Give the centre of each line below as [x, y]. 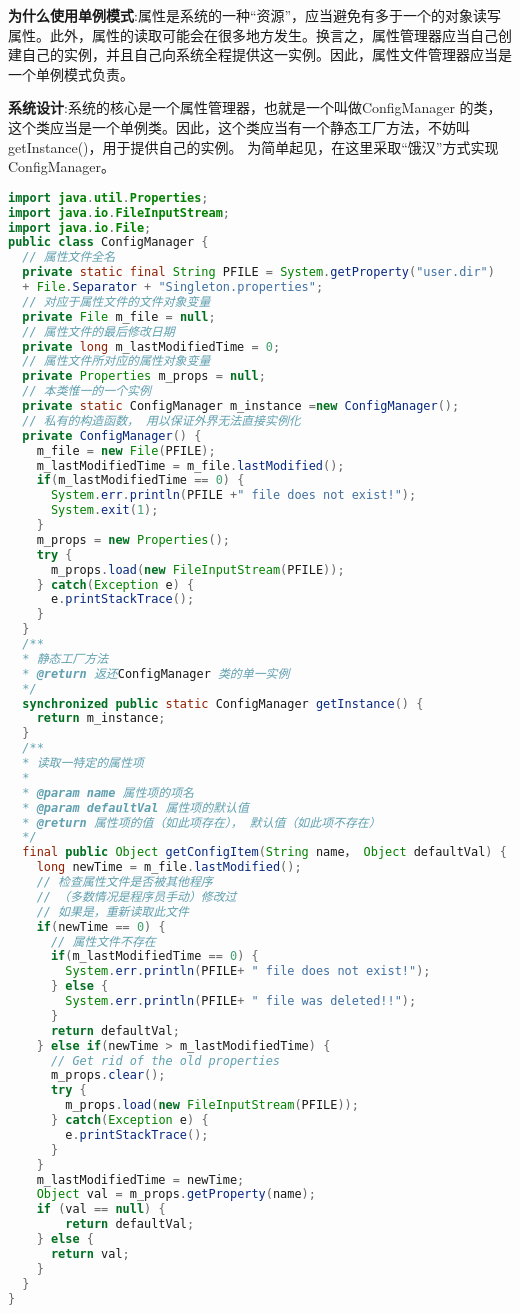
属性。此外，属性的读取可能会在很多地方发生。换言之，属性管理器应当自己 [253, 34]
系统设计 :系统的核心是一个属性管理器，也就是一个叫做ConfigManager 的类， [255, 107]
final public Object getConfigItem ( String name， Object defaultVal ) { [264, 852]
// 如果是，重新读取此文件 [112, 911]
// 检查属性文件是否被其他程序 [124, 882]
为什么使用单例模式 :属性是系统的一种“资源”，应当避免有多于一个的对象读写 [255, 15]
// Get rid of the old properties [165, 1060]
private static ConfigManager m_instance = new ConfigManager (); [241, 406]
